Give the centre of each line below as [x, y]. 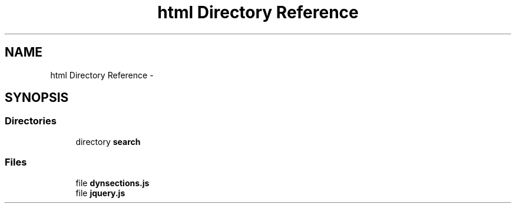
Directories [31, 121]
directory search [108, 141]
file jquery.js [100, 193]
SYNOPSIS [37, 98]
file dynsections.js [113, 183]
